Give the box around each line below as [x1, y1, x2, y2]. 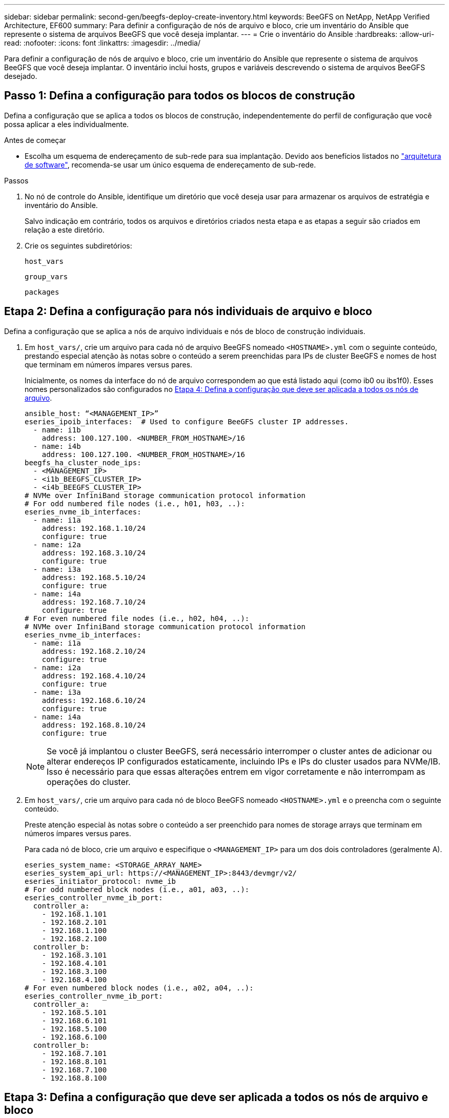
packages [25, 287, 59, 296]
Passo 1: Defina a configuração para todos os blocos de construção [4, 89, 355, 102]
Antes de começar [4, 135, 66, 144]
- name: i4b [33, 442, 81, 450]
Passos [4, 176, 29, 185]
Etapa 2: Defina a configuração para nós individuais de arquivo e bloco [4, 305, 372, 318]
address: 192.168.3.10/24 [42, 548, 146, 557]
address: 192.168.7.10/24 [42, 597, 146, 606]
